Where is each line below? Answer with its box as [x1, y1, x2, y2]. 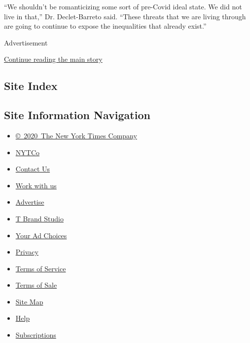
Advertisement [4, 37, 48, 47]
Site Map [15, 296, 43, 306]
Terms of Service [15, 263, 66, 273]
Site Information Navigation [4, 107, 150, 123]
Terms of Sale [15, 280, 57, 290]
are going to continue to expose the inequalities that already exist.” [4, 21, 207, 31]
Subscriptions [15, 330, 56, 340]
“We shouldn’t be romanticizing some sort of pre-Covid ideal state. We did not [4, 1, 242, 11]
